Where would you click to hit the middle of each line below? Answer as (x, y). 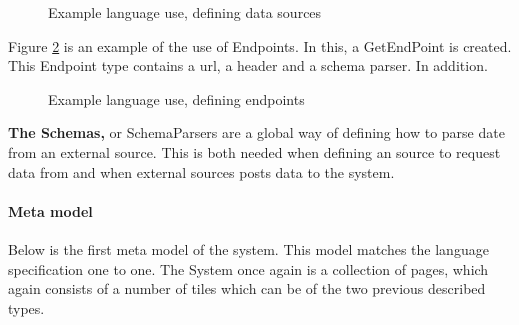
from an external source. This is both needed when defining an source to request (254, 151)
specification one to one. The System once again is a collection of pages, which (248, 268)
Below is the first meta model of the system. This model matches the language (248, 248)
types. (26, 307)
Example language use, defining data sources (185, 12)
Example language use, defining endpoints (176, 98)
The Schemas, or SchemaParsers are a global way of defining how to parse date (256, 132)
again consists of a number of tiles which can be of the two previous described (247, 288)
